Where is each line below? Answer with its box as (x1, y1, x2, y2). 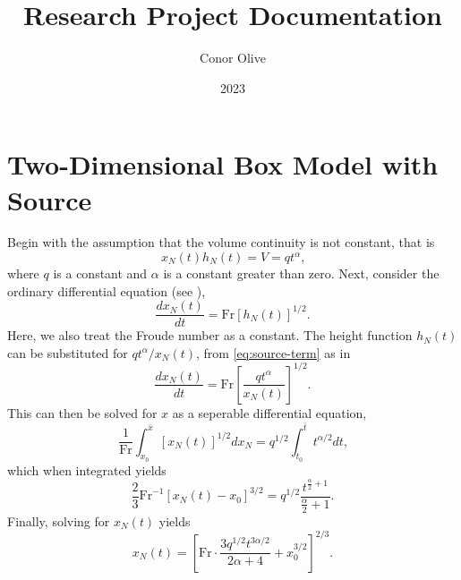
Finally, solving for (7, 511, 110, 530)
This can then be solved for (7, 403, 158, 422)
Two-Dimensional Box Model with (7, 146, 439, 183)
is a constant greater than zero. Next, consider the (163, 264, 440, 283)
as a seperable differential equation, (172, 403, 367, 422)
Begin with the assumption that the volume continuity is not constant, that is (7, 233, 435, 252)
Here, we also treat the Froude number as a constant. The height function (7, 326, 413, 345)
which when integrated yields (7, 460, 166, 479)
